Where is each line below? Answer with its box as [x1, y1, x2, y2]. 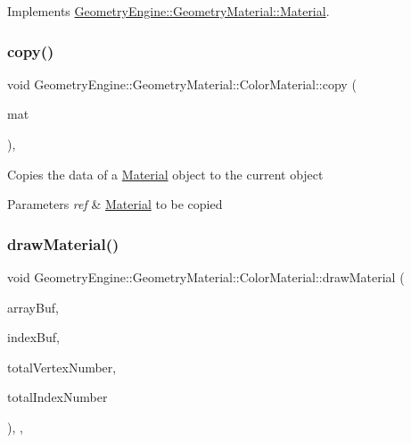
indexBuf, [7, 328, 60, 347]
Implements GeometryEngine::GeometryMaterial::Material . [7, 2, 330, 20]
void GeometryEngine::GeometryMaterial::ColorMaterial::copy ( [7, 74, 357, 93]
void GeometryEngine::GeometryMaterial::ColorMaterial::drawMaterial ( [7, 268, 405, 286]
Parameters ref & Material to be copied [7, 195, 223, 213]
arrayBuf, [7, 297, 59, 316]
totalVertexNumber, [7, 357, 117, 376]
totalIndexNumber [7, 388, 108, 406]
